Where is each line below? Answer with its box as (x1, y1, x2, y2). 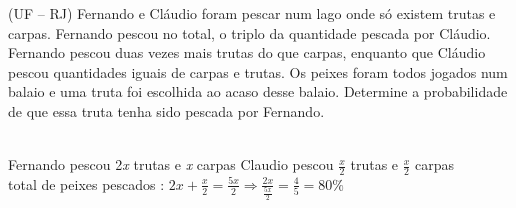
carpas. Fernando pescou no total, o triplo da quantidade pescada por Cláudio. (8, 22, 491, 43)
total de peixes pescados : (8, 173, 165, 194)
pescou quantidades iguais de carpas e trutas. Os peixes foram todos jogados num (8, 61, 508, 82)
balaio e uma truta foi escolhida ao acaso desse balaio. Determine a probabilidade (8, 81, 508, 102)
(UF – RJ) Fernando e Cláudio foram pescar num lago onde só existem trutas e (8, 3, 496, 23)
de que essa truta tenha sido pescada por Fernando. (8, 100, 325, 121)
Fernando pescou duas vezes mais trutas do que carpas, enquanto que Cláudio (8, 42, 486, 63)
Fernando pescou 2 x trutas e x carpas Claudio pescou (8, 154, 334, 175)
